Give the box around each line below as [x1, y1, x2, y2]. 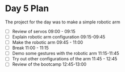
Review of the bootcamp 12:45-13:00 [12, 61, 87, 67]
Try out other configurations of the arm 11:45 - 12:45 [12, 56, 118, 62]
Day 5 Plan [5, 3, 49, 14]
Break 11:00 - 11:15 [12, 45, 49, 51]
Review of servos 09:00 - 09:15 [12, 28, 76, 34]
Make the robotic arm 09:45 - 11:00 [12, 39, 83, 45]
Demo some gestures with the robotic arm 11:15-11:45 [12, 51, 120, 56]
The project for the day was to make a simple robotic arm [5, 19, 121, 25]
